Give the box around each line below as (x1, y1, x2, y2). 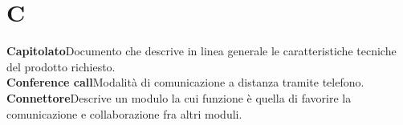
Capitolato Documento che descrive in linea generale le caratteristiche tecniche (6, 42, 397, 59)
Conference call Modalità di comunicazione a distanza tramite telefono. (6, 74, 364, 91)
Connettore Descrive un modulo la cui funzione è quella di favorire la (6, 89, 352, 106)
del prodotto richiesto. (6, 58, 116, 75)
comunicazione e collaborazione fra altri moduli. (6, 105, 242, 122)
